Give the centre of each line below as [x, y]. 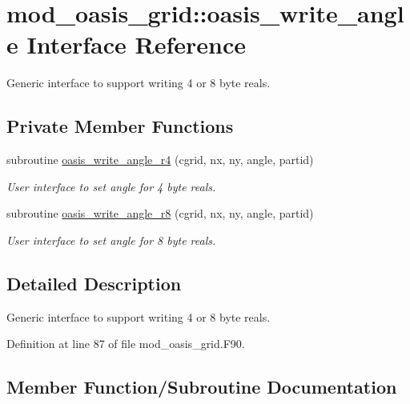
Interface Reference [136, 44]
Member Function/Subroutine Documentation [202, 387]
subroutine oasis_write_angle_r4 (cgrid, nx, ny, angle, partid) [160, 160]
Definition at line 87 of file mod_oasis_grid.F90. [126, 344]
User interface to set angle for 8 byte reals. [111, 240]
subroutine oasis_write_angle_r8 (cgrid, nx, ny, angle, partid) [160, 213]
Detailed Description [94, 283]
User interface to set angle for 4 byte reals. [111, 186]
